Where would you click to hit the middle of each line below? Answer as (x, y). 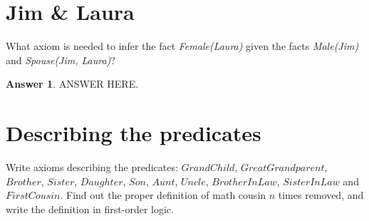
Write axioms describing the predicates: (92, 167)
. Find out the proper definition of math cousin (163, 195)
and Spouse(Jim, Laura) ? (61, 60)
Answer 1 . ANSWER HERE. (72, 84)
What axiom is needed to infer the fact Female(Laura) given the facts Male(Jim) (182, 46)
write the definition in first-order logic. (90, 209)
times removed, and (321, 195)
